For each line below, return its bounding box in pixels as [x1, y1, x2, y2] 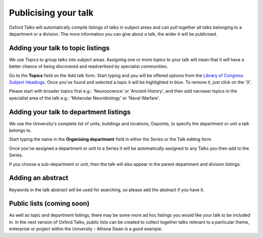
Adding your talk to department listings [9, 108, 131, 116]
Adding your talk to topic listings [9, 44, 110, 52]
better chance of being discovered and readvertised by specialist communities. [9, 63, 168, 69]
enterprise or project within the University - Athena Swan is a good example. [9, 226, 163, 232]
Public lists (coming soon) [9, 199, 90, 208]
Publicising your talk [9, 7, 94, 18]
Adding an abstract [9, 174, 69, 182]
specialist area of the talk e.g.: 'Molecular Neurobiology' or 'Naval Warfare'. [9, 95, 160, 101]
